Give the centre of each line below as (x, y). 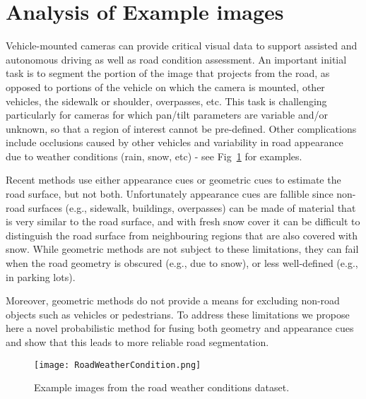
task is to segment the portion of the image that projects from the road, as (168, 73)
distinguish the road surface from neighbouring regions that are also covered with (182, 235)
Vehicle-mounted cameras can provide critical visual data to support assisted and (182, 46)
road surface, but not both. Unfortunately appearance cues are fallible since (170, 194)
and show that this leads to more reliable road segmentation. (137, 342)
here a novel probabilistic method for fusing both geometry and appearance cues (180, 328)
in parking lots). (41, 276)
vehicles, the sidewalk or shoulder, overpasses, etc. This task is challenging (166, 101)
